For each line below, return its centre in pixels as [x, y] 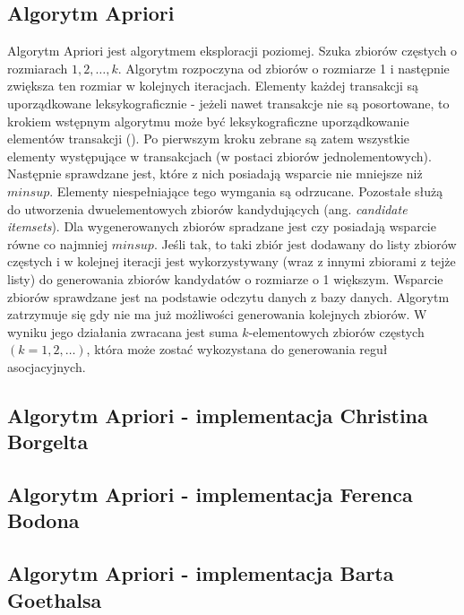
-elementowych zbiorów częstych [336, 331]
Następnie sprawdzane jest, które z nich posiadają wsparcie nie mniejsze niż [215, 173]
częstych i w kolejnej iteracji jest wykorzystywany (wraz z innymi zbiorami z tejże [232, 261]
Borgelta [48, 442]
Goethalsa [55, 599]
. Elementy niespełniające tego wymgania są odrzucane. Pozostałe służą [246, 191]
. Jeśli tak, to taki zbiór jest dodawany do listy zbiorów [305, 243]
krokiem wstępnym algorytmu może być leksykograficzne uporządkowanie [208, 121]
